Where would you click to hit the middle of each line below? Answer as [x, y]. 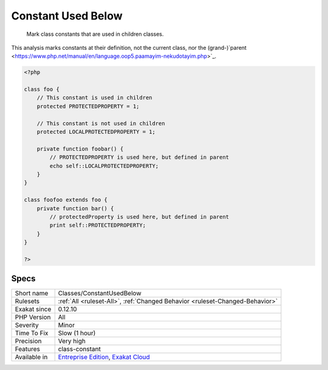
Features [28, 349]
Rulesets [27, 301]
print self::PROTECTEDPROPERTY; [97, 225]
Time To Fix [32, 333]
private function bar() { [75, 208]
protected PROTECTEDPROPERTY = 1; [88, 106]
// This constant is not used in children [101, 123]
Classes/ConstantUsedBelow [100, 293]
